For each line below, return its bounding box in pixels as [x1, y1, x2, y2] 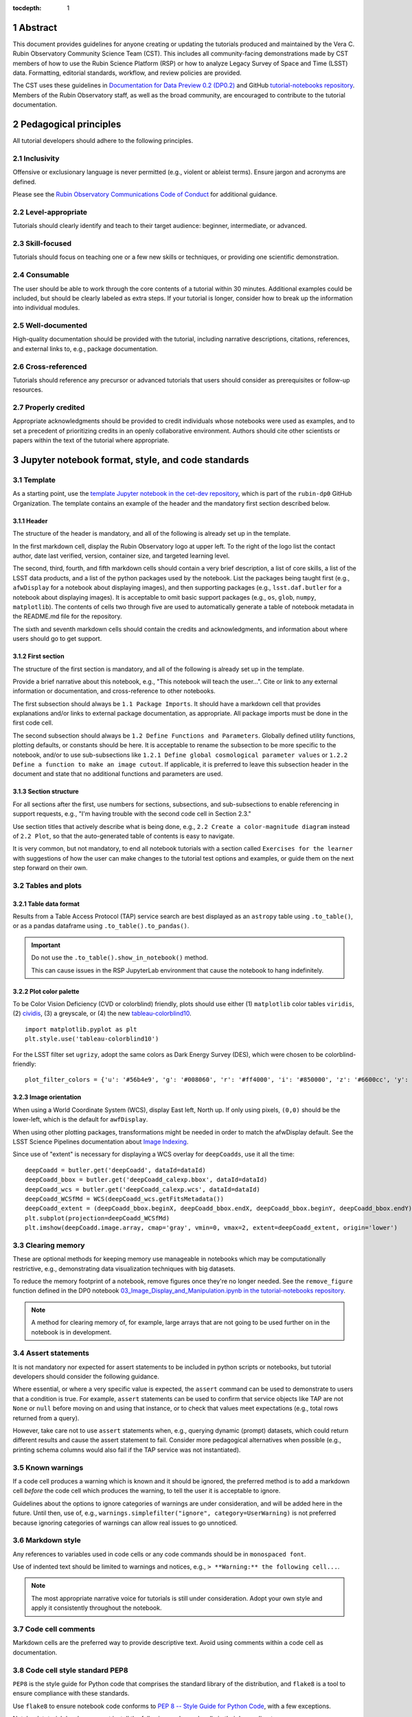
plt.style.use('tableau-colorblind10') [25, 1035, 159, 1043]
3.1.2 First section [12, 652, 65, 661]
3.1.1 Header [12, 516, 48, 525]
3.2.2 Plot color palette [12, 987, 80, 995]
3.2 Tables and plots [12, 880, 82, 890]
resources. [12, 385, 43, 394]
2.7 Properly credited [12, 402, 85, 412]
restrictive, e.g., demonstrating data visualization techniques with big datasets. [12, 1264, 236, 1273]
